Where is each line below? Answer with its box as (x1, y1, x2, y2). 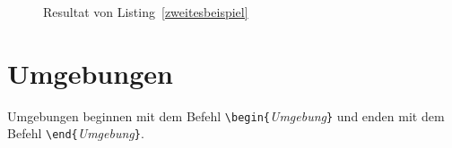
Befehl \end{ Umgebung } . (7, 124, 144, 143)
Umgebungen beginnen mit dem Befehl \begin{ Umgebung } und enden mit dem (7, 106, 445, 125)
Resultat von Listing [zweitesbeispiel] (43, 3, 248, 21)
